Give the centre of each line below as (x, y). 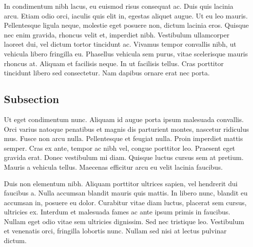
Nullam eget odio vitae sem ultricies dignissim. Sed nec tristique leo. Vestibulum (124, 221)
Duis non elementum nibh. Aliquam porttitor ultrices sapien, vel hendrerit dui (121, 183)
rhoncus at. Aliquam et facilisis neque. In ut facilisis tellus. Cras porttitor (114, 63)
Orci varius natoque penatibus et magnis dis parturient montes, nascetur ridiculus (126, 129)
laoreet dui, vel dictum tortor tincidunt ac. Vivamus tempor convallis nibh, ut (120, 44)
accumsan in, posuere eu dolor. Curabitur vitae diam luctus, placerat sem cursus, (125, 202)
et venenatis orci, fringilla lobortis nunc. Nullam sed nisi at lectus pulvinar (115, 231)
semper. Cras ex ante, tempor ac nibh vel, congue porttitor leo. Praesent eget (120, 148)
